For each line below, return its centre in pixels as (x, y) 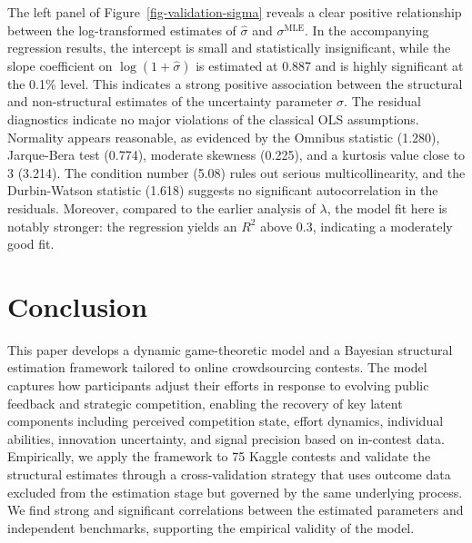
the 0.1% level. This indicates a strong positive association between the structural (235, 83)
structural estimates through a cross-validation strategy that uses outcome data (229, 474)
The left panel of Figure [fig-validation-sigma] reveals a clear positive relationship (235, 12)
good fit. (31, 244)
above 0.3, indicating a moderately (357, 226)
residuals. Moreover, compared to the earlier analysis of (161, 207)
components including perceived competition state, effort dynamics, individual (226, 421)
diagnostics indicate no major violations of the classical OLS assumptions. (213, 118)
